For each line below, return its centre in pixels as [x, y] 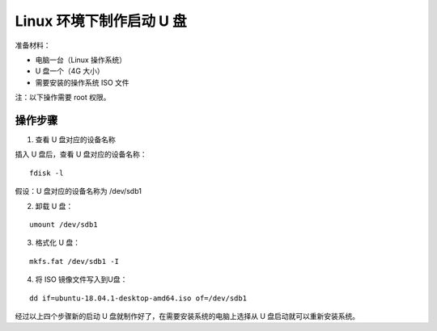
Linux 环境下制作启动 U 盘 [101, 21]
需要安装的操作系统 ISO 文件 [82, 82]
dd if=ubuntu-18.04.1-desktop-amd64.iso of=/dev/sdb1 [138, 298]
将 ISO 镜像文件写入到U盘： [81, 279]
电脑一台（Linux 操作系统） [81, 60]
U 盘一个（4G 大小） [70, 71]
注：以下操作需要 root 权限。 [63, 98]
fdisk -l [47, 173]
